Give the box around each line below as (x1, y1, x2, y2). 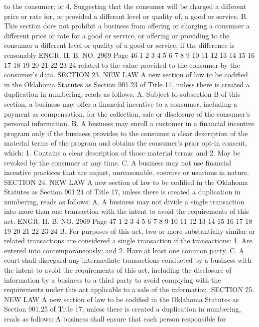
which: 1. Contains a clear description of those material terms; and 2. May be (4, 147, 241, 158)
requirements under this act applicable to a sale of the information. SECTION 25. (4, 284, 255, 295)
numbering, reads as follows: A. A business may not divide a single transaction (4, 196, 245, 206)
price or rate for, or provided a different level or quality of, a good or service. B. (4, 10, 248, 21)
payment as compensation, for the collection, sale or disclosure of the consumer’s (4, 108, 250, 119)
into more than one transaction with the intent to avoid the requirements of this (4, 206, 249, 216)
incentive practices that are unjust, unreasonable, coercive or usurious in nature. (4, 167, 249, 177)
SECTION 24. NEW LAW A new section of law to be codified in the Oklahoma (4, 176, 248, 187)
